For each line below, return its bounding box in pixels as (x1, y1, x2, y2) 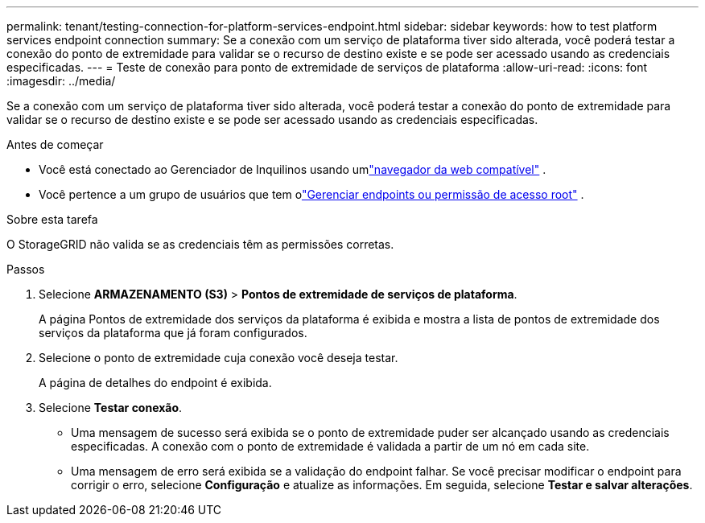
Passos (6, 262, 45, 276)
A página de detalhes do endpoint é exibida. (39, 376, 272, 389)
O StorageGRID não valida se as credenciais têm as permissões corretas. (6, 237, 394, 251)
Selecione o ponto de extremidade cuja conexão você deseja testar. (39, 351, 398, 364)
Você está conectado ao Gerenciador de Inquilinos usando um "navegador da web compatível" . (39, 163, 546, 176)
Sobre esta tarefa (6, 212, 98, 226)
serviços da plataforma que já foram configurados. (39, 326, 307, 340)
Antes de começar (6, 138, 104, 151)
